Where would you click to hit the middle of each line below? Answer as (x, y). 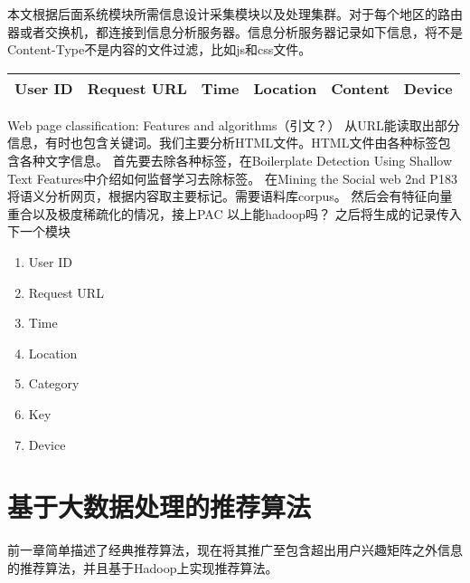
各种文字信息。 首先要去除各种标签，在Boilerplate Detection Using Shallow (236, 160)
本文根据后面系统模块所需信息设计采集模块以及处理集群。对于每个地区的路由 (235, 14)
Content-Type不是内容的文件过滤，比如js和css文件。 (160, 49)
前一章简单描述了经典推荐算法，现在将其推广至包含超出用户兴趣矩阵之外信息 (235, 550)
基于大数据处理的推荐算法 (160, 507)
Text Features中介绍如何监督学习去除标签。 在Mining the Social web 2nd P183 (232, 178)
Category (54, 383)
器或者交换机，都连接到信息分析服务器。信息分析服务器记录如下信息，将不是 (235, 31)
